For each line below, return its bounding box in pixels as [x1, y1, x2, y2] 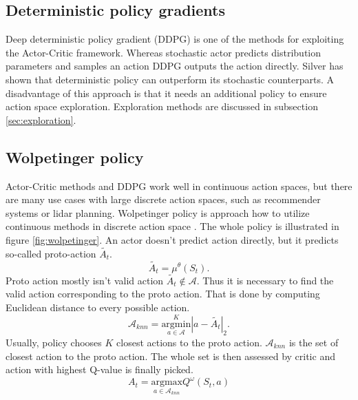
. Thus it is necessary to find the [196, 273, 334, 287]
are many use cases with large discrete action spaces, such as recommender [6, 192, 321, 207]
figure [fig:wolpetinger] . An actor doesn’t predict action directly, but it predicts [6, 232, 339, 246]
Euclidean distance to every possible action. [6, 299, 190, 314]
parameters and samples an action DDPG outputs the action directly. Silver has [6, 59, 344, 73]
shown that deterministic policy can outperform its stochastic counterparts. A [6, 72, 335, 86]
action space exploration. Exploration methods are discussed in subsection [6, 99, 318, 114]
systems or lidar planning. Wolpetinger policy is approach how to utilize [6, 205, 310, 220]
